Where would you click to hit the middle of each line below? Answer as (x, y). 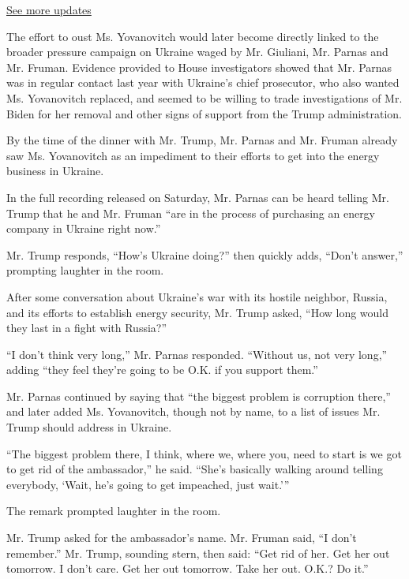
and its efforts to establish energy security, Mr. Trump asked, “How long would (198, 312)
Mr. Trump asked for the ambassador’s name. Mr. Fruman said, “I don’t (182, 538)
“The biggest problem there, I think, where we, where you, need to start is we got (204, 453)
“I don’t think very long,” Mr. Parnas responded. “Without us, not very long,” (197, 354)
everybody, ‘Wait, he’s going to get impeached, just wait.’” (148, 484)
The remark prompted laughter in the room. (114, 511)
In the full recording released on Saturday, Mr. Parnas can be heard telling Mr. (198, 197)
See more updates (49, 9)
